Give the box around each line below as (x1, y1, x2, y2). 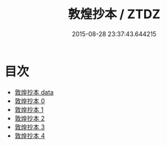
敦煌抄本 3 (14, 122, 45, 131)
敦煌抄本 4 (14, 131, 45, 140)
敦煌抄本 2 (14, 114, 45, 122)
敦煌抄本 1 (14, 105, 44, 113)
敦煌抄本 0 (14, 97, 45, 105)
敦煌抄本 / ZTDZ (67, 6, 161, 22)
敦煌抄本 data (14, 88, 54, 96)
